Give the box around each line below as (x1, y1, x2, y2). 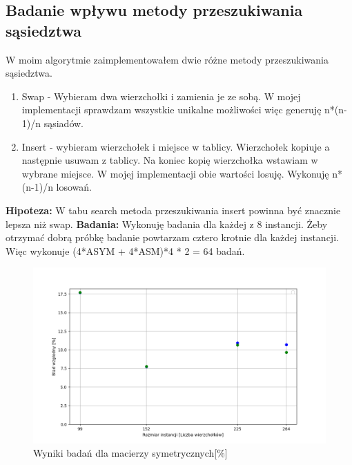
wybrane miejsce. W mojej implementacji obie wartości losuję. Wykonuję (21, 166, 329, 180)
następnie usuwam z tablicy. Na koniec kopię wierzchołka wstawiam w (21, 153, 318, 167)
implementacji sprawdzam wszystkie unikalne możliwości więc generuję (21, 102, 322, 117)
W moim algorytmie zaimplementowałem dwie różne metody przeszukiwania (6, 52, 329, 66)
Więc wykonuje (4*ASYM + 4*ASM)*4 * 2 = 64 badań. (6, 243, 245, 258)
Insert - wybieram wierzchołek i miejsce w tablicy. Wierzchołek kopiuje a (21, 139, 330, 153)
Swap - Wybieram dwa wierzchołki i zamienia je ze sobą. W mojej (21, 88, 301, 103)
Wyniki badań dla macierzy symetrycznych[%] (33, 446, 228, 460)
